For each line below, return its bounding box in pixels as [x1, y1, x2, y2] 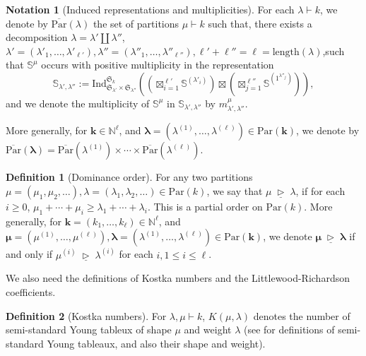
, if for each [295, 183, 346, 198]
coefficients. [6, 285, 56, 299]
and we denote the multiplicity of [6, 95, 150, 110]
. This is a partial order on [147, 198, 263, 213]
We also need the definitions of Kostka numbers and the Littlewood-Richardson [6, 271, 350, 285]
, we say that [206, 183, 263, 198]
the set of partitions [93, 16, 179, 30]
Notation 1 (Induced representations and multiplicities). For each [6, 2, 295, 16]
